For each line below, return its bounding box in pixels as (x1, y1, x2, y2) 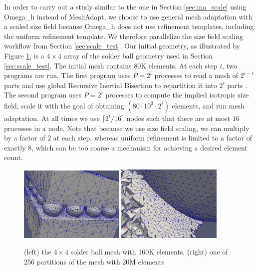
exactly (4, 142, 26, 152)
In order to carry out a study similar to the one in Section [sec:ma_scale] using (4, 1, 247, 11)
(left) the (24, 246, 51, 257)
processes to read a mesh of (154, 70, 239, 80)
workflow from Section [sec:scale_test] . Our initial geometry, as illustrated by (4, 40, 241, 51)
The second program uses (4, 89, 82, 100)
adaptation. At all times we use (4, 112, 100, 123)
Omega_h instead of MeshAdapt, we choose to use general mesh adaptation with (4, 11, 253, 21)
